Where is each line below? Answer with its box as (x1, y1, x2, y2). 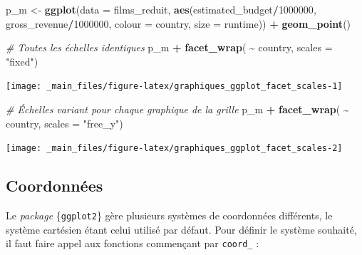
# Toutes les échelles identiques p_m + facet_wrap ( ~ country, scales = (6, 40, 333, 55)
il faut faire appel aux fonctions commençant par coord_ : (6, 236, 259, 251)
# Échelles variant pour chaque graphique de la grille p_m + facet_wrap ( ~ (6, 102, 349, 117)
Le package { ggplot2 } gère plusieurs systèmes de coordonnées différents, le (6, 208, 333, 223)
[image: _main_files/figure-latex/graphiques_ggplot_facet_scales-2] (6, 143, 343, 154)
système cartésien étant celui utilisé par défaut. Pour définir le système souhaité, (6, 222, 357, 236)
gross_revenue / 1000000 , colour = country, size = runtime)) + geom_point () (6, 16, 351, 31)
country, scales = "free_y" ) (6, 115, 123, 130)
